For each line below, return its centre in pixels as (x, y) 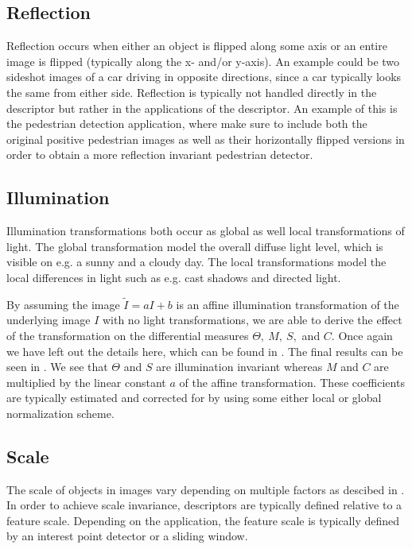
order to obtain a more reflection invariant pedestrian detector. (160, 155)
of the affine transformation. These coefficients (292, 382)
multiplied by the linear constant (86, 382)
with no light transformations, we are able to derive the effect (252, 320)
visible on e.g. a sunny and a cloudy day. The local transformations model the (196, 262)
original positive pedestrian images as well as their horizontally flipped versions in (206, 139)
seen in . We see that (57, 367)
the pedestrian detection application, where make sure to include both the (187, 124)
